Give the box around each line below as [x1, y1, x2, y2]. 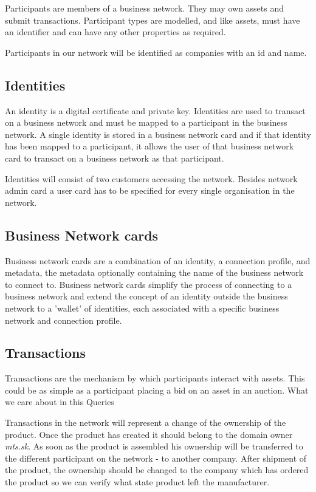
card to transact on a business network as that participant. [5, 151, 224, 164]
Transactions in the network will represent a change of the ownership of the [5, 416, 286, 429]
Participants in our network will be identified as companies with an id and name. [5, 46, 307, 58]
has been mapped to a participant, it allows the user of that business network [5, 140, 294, 152]
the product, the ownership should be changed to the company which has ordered [5, 463, 309, 476]
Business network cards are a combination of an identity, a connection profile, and [5, 254, 311, 267]
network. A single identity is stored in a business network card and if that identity [5, 128, 311, 140]
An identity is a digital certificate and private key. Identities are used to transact [5, 104, 306, 117]
